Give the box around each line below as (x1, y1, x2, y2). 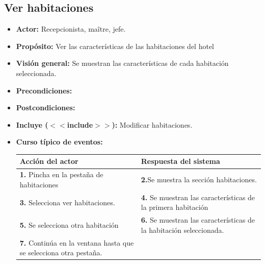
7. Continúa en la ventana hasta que (19, 237, 134, 248)
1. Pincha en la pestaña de (19, 169, 103, 180)
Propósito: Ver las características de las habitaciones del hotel (16, 40, 214, 51)
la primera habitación (141, 202, 208, 212)
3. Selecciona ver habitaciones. (19, 197, 115, 207)
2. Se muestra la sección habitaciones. (141, 174, 257, 185)
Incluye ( (16, 119, 48, 130)
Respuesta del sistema (141, 156, 220, 166)
